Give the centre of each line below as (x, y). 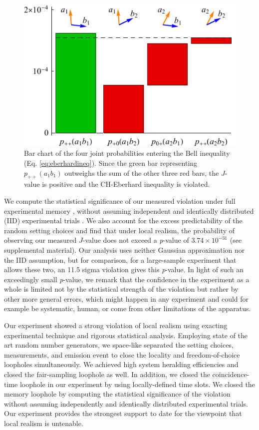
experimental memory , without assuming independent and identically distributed (129, 211)
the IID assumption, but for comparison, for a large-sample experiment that (120, 259)
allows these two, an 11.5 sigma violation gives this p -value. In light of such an (124, 269)
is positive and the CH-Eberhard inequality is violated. (126, 184)
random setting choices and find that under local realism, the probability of (120, 230)
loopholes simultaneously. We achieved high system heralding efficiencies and (121, 364)
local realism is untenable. (44, 423)
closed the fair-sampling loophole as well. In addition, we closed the (107, 374)
